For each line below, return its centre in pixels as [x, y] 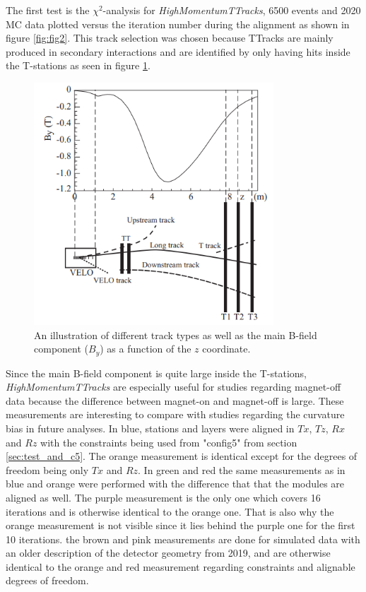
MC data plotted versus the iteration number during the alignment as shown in [178, 24]
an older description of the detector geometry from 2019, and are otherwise [168, 553]
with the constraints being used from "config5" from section [169, 442]
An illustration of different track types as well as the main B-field [176, 335]
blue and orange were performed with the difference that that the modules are [175, 484]
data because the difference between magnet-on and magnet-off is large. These [175, 400]
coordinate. [226, 349]
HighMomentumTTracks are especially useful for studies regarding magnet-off [173, 387]
